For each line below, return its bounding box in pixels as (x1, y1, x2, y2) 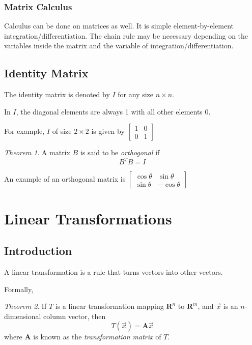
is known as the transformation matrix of (33, 331, 161, 342)
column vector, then (43, 310, 106, 321)
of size (52, 126, 72, 136)
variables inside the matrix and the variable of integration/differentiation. (4, 40, 234, 51)
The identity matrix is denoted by (4, 89, 110, 100)
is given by (91, 126, 125, 136)
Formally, (4, 283, 34, 294)
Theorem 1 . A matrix (4, 147, 70, 158)
